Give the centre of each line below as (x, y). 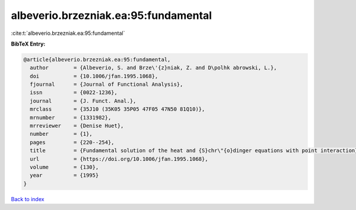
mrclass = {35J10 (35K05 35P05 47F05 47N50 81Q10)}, (117, 109)
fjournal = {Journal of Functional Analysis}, (107, 85)
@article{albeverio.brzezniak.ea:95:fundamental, (97, 59)
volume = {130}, (64, 167)
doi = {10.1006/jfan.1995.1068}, (94, 76)
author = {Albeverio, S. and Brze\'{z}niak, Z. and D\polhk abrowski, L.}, (153, 68)
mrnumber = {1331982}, (71, 117)
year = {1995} (64, 175)
